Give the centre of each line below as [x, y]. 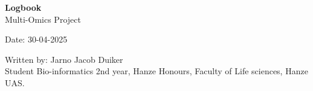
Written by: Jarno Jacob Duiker [64, 59]
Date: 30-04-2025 [36, 39]
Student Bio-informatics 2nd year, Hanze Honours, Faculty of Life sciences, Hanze [156, 71]
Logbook [23, 7]
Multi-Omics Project [43, 19]
